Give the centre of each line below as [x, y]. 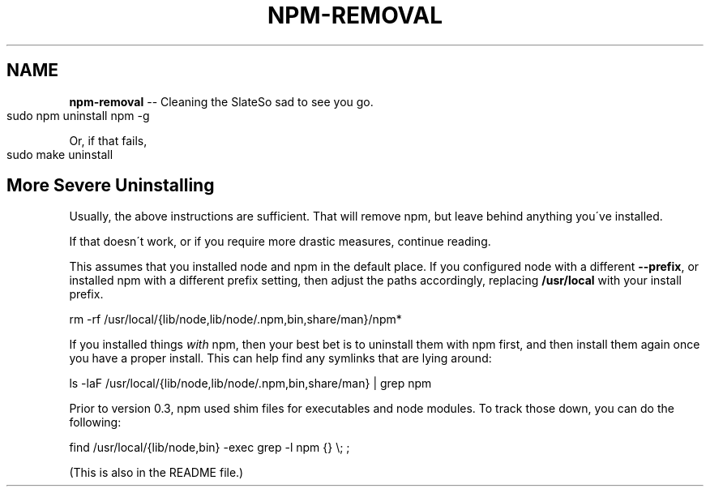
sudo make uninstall [60, 154]
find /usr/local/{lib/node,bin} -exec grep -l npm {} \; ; [210, 448]
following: [95, 422]
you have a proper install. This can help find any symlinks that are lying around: [280, 358]
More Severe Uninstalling [111, 186]
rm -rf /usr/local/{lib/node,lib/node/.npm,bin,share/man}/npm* [235, 319]
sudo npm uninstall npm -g [78, 115]
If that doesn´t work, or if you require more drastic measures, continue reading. [280, 242]
